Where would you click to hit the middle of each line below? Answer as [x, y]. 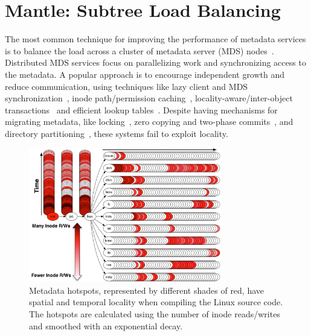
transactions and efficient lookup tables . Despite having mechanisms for [141, 109]
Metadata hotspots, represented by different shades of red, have [147, 290]
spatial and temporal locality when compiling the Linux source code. [156, 302]
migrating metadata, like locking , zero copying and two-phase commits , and [149, 122]
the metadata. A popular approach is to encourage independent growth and [145, 74]
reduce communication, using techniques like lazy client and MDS [127, 86]
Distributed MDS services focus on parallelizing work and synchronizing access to [155, 62]
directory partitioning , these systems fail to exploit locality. [117, 133]
